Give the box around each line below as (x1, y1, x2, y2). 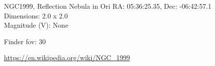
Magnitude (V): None (4, 20, 68, 30)
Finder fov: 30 (4, 36, 46, 46)
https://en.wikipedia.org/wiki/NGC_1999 (4, 52, 130, 63)
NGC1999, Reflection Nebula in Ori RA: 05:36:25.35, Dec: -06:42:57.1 (4, 1, 212, 11)
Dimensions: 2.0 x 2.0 (4, 10, 68, 20)
